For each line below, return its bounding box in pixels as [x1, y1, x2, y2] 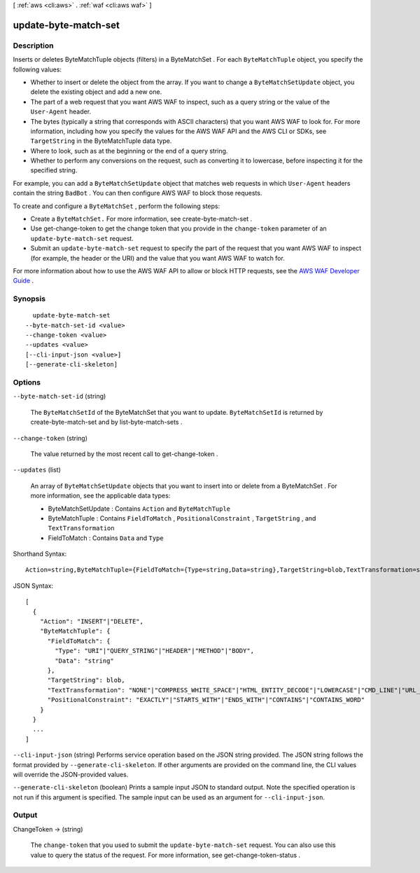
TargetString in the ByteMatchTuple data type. [30, 137, 172, 145]
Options [13, 378, 41, 387]
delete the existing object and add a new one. [30, 88, 162, 96]
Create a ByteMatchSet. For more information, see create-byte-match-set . [30, 214, 253, 224]
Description [13, 41, 54, 50]
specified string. [30, 166, 78, 174]
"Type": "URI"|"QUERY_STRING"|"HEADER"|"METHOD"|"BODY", [55, 647, 255, 655]
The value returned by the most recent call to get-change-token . [30, 449, 218, 458]
